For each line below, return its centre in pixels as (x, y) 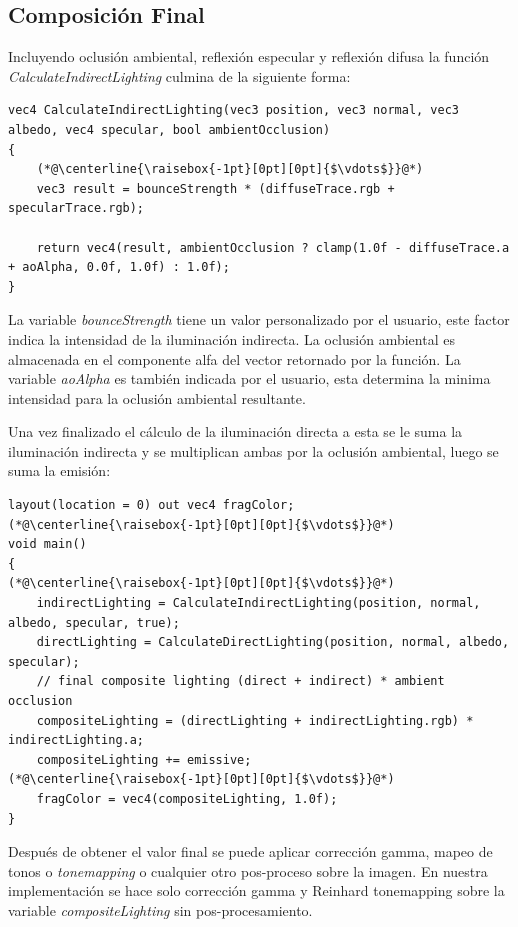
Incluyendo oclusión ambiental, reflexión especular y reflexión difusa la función (249, 56)
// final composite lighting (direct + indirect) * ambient (240, 681)
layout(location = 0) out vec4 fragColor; (151, 505)
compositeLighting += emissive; (144, 759)
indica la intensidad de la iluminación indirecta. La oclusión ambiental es (231, 338)
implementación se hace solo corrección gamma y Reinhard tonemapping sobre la (256, 890)
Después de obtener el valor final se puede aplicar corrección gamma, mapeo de (250, 851)
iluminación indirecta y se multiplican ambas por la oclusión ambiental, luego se (253, 450)
